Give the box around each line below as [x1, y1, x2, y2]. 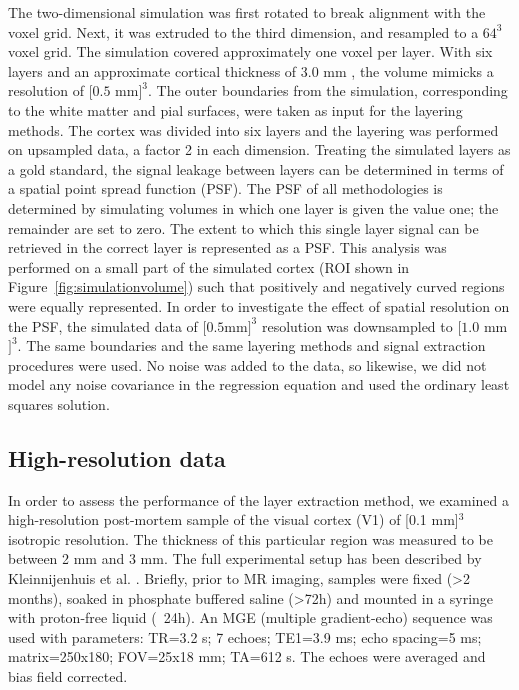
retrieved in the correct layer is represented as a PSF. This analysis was [8, 237, 447, 258]
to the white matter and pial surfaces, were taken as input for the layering [8, 99, 463, 120]
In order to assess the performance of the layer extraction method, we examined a [8, 489, 509, 510]
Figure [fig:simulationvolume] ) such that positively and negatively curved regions [8, 276, 505, 297]
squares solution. [8, 393, 110, 414]
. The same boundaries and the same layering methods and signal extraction [17, 335, 486, 356]
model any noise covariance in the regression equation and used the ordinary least [8, 374, 510, 395]
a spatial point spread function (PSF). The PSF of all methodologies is [8, 178, 443, 199]
